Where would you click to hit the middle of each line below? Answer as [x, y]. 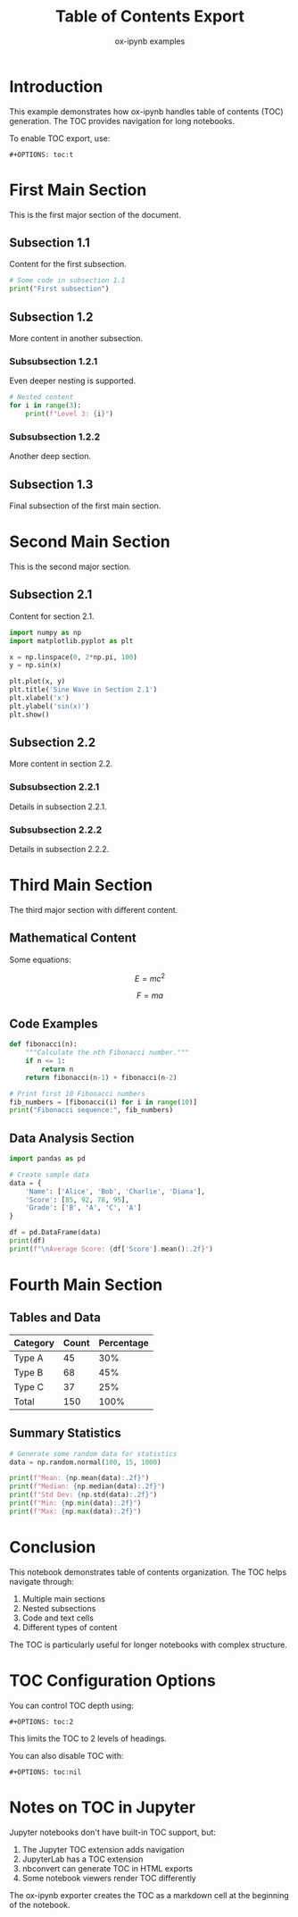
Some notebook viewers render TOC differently [109, 1878]
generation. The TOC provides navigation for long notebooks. [122, 121]
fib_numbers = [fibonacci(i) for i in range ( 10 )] [103, 1102]
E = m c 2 [150, 977]
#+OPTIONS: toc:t [41, 155]
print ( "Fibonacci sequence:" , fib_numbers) [91, 1110]
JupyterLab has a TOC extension [83, 1859]
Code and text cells [58, 1618]
